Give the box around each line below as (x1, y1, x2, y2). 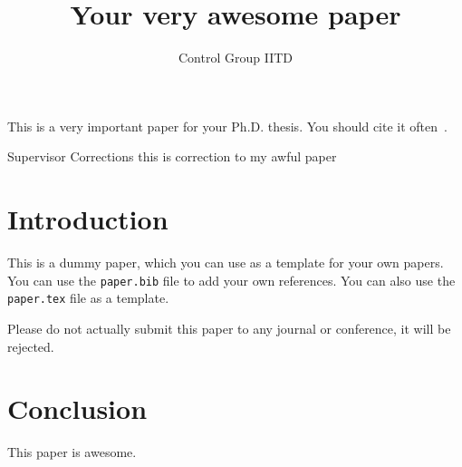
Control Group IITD (178, 48, 293, 67)
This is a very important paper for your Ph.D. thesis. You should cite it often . (7, 116, 448, 135)
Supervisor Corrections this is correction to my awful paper (7, 147, 337, 166)
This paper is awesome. (7, 443, 137, 462)
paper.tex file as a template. (7, 288, 169, 307)
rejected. (7, 336, 54, 355)
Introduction (7, 200, 168, 238)
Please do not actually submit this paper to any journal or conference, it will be (7, 318, 451, 337)
